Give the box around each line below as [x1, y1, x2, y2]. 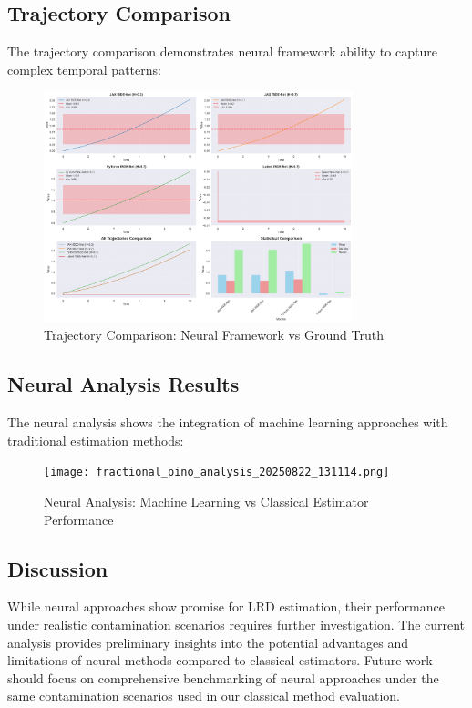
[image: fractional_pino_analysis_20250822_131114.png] [44, 466, 390, 479]
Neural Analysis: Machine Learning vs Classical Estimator [44, 492, 369, 511]
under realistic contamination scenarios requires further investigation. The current [7, 615, 466, 633]
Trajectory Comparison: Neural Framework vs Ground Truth [44, 325, 384, 344]
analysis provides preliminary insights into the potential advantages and [7, 632, 409, 652]
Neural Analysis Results [7, 370, 240, 398]
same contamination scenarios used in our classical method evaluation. [7, 686, 401, 705]
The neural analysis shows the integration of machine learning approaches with [7, 413, 448, 432]
